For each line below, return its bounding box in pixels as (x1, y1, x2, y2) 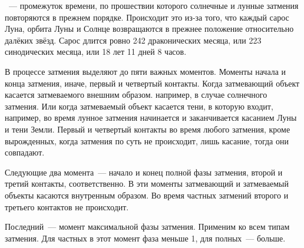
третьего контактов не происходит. (5, 200, 129, 213)
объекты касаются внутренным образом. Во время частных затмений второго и (5, 189, 289, 201)
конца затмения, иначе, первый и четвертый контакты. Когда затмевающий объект (5, 77, 300, 89)
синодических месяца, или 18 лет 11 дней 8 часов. (5, 45, 187, 58)
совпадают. (5, 146, 45, 158)
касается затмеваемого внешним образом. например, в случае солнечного (5, 88, 267, 101)
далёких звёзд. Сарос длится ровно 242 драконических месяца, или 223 (5, 34, 262, 46)
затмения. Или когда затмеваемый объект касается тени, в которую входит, (5, 100, 273, 112)
